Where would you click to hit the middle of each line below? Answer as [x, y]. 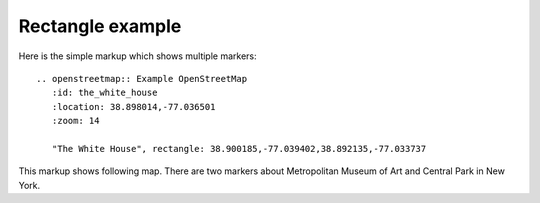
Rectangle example [100, 26]
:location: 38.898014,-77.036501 [133, 106]
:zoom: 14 [75, 121]
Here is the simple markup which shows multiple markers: [137, 56]
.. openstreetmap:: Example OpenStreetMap [142, 78]
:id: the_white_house [104, 93]
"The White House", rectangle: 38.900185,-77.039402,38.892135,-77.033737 [239, 148]
